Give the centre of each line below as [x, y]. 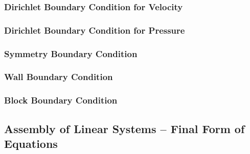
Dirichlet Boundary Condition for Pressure [95, 30]
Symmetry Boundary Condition [71, 53]
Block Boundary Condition [61, 100]
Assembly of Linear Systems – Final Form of [124, 128]
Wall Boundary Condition [59, 77]
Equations [31, 143]
